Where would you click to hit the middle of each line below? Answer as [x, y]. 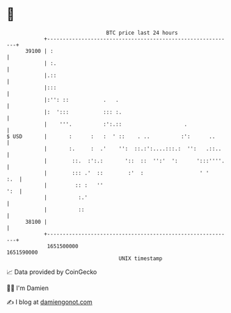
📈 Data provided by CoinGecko [52, 272]
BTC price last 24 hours [142, 33]
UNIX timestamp [141, 258]
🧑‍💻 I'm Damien [28, 288]
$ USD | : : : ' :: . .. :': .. [111, 136]
